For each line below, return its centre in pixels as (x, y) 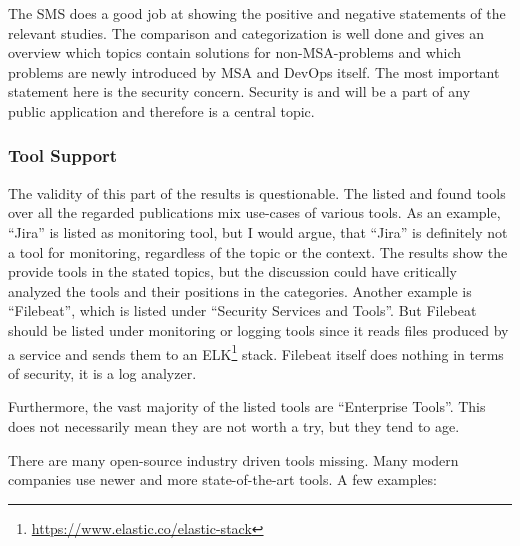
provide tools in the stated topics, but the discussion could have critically (232, 271)
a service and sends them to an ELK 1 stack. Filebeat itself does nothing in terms (256, 352)
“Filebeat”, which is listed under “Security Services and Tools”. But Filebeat (242, 310)
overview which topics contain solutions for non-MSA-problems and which (235, 52)
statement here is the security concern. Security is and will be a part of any (239, 91)
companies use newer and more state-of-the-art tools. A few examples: (222, 479)
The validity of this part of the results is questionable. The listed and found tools (257, 192)
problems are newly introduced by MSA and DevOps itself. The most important (254, 71)
